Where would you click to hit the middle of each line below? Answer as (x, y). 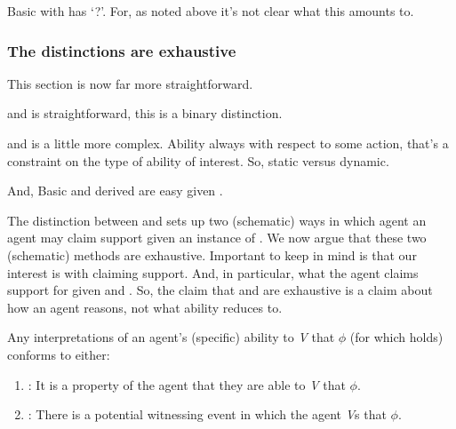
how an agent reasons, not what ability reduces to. (145, 307)
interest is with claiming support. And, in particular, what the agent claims (213, 272)
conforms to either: (59, 354)
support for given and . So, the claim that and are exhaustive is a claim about (220, 290)
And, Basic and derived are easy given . (115, 191)
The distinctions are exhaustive (122, 50)
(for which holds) (396, 337)
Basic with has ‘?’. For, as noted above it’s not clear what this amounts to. (211, 11)
